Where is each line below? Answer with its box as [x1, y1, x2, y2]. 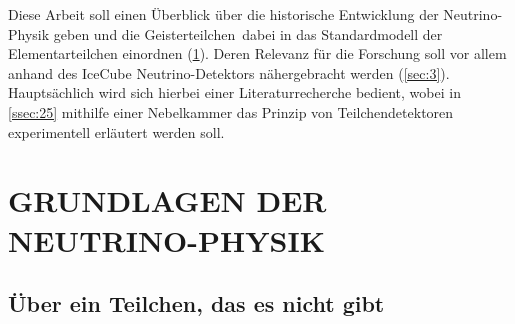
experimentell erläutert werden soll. [8, 121, 225, 142]
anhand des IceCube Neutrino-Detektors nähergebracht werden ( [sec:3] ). [8, 62, 450, 83]
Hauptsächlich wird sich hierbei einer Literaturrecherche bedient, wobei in [8, 82, 461, 103]
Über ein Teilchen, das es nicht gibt [8, 288, 385, 319]
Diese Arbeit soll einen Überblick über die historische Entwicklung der [8, 4, 439, 24]
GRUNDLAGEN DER [8, 180, 327, 221]
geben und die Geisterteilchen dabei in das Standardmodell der [53, 23, 443, 44]
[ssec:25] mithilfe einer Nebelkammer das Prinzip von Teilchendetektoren [8, 101, 454, 122]
